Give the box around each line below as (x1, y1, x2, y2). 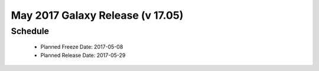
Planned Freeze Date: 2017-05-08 (40, 43, 123, 50)
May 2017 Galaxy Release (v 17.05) (11, 9, 184, 22)
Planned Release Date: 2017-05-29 (40, 52, 126, 59)
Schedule (11, 26, 50, 36)
